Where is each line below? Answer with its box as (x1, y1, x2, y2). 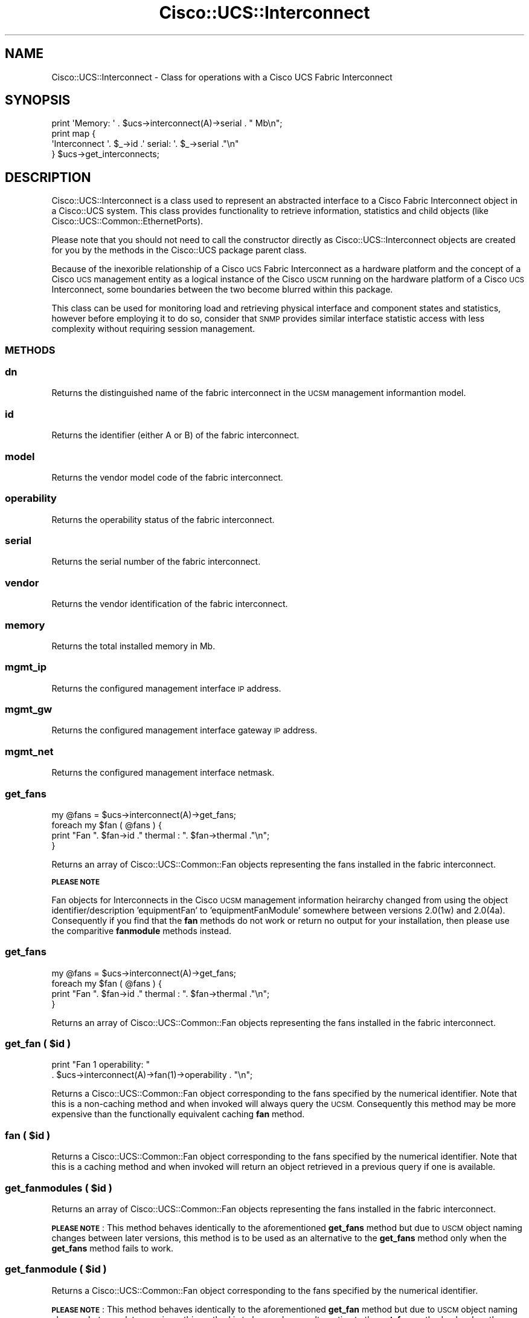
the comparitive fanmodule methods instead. (51, 925, 232, 936)
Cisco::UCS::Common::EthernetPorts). (51, 216, 204, 227)
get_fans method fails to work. (51, 1242, 173, 1253)
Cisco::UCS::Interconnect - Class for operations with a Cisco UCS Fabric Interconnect (51, 71, 393, 82)
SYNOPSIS (5, 93, 71, 108)
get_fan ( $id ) (5, 1037, 71, 1050)
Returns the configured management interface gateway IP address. (51, 725, 318, 736)
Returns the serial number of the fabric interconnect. (51, 556, 261, 567)
